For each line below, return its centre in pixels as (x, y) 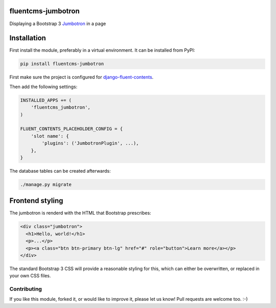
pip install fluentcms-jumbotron (62, 64)
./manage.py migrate (46, 184)
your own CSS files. (30, 276)
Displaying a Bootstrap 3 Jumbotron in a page (58, 24)
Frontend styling (36, 201)
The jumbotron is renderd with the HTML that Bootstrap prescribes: (80, 213)
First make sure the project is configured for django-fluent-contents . (82, 77)
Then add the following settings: (43, 87)
